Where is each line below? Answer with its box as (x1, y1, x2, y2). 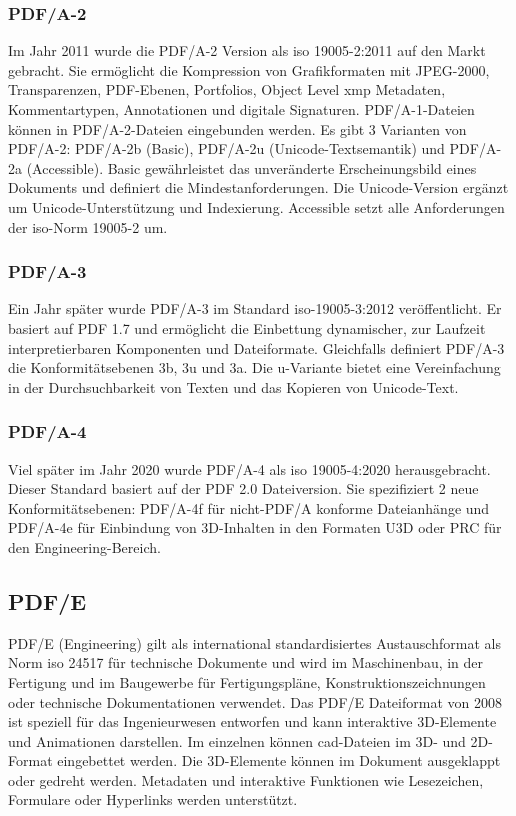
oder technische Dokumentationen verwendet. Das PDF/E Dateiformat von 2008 (8, 691, 502, 712)
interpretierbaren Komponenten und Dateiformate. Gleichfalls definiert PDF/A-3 (8, 337, 505, 358)
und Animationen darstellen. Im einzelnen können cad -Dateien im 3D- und (8, 730, 466, 751)
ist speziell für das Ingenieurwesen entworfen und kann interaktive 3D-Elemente (8, 711, 497, 732)
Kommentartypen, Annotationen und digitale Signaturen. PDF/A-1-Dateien (8, 99, 475, 119)
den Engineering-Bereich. (8, 536, 161, 557)
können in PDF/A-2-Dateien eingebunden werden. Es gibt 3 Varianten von (8, 118, 467, 139)
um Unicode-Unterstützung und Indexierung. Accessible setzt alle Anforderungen (8, 196, 505, 217)
